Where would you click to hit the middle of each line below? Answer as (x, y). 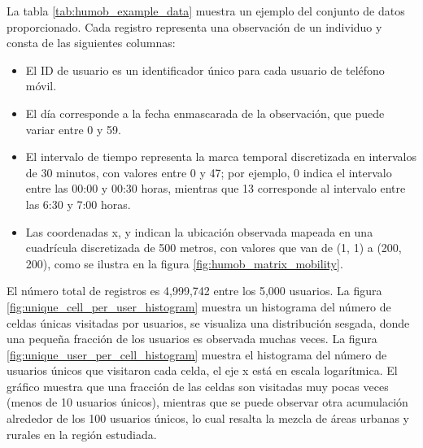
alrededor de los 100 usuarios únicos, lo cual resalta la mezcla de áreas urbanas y (208, 418)
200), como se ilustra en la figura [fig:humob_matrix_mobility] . (184, 263)
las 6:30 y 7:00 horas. (78, 204)
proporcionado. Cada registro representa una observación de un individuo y (194, 26)
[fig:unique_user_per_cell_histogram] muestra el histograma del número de (197, 354)
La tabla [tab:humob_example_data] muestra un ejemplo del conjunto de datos (206, 11)
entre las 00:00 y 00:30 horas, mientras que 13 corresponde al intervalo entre (216, 188)
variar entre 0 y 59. (73, 129)
